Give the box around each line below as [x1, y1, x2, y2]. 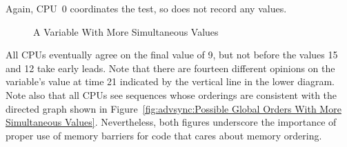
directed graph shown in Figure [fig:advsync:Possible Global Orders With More [6, 101, 341, 115]
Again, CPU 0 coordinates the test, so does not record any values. [6, 1, 287, 15]
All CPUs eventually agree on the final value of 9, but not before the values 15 [6, 47, 338, 62]
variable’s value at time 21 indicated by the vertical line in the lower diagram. [6, 74, 335, 89]
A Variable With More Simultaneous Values [33, 24, 219, 38]
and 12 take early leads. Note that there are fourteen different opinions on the [6, 60, 335, 75]
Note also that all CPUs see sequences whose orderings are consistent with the [6, 87, 337, 102]
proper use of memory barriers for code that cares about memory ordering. [6, 128, 322, 142]
